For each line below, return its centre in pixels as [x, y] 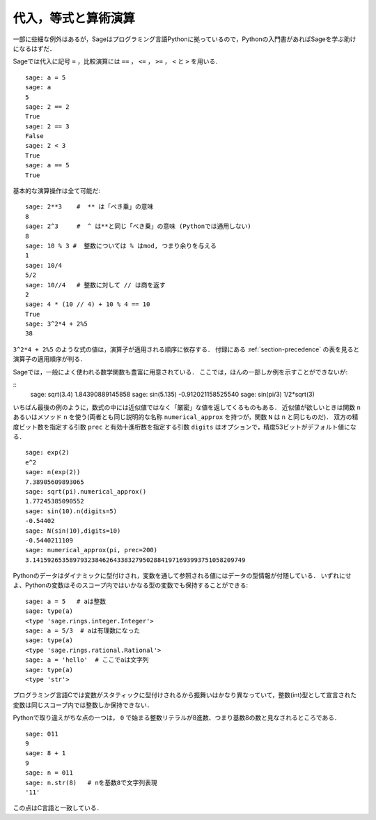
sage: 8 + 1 [46, 753]
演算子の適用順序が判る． [49, 359]
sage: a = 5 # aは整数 [66, 601]
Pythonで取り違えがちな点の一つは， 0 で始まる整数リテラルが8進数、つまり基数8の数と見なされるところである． [177, 717]
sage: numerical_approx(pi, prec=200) [92, 550]
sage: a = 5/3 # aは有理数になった [83, 631]
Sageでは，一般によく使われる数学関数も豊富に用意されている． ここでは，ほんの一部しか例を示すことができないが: [180, 372]
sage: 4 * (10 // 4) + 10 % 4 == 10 [88, 304]
